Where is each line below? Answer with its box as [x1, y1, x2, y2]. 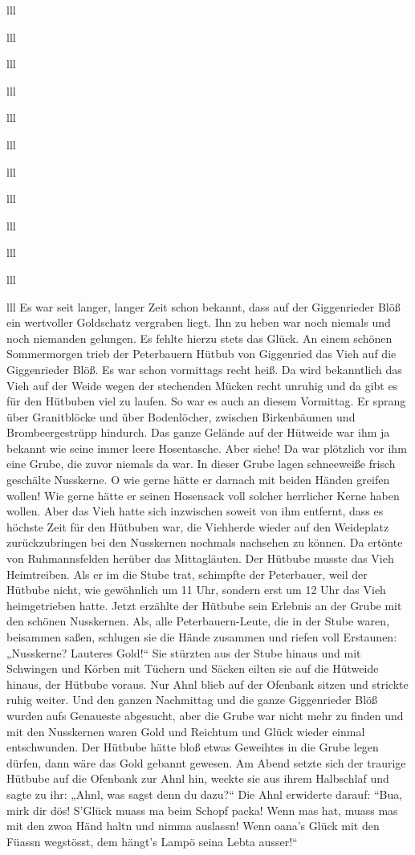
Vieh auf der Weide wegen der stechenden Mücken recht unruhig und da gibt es [6, 377, 398, 393]
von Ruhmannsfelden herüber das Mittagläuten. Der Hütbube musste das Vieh [6, 550, 394, 567]
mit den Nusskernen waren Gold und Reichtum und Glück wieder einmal [6, 723, 365, 739]
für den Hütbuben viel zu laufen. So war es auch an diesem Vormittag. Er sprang [6, 393, 406, 409]
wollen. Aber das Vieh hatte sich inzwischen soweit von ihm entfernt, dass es [6, 503, 384, 519]
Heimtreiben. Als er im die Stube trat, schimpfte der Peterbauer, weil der [6, 565, 368, 582]
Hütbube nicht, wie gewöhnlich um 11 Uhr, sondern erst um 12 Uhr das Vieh [6, 581, 386, 598]
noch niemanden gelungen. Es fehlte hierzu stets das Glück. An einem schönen [6, 329, 393, 346]
